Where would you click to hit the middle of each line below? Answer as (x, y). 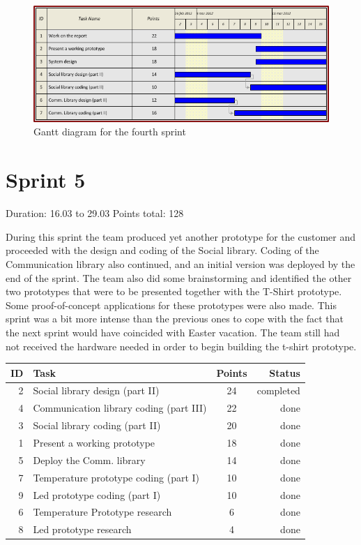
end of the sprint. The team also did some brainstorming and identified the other (179, 277)
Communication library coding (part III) (120, 408)
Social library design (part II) (96, 390)
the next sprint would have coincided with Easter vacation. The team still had (173, 332)
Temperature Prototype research (102, 512)
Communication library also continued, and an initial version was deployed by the (180, 263)
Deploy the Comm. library (89, 460)
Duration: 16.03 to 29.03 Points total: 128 (95, 213)
